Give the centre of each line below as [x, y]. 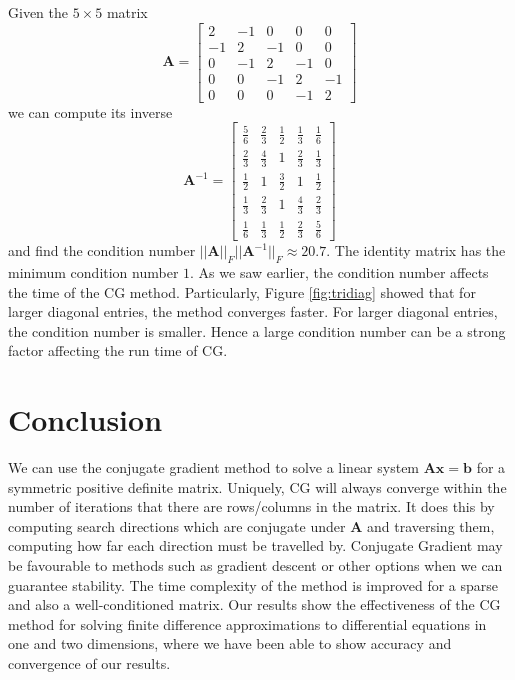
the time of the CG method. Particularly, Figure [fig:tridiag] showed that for [242, 291]
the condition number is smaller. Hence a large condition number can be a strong [257, 330]
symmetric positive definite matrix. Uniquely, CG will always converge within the [257, 486]
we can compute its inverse [90, 111]
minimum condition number [93, 272]
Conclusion [85, 419]
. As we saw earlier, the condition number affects [339, 272]
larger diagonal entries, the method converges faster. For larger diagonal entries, [253, 311]
